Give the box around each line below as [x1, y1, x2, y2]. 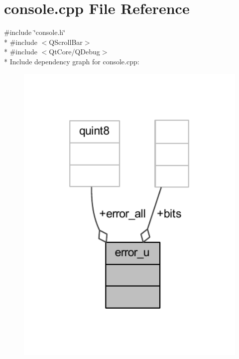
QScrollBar [49, 36, 83, 47]
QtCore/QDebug [49, 46, 100, 57]
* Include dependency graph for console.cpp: [4, 56, 139, 66]
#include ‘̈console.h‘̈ [4, 27, 65, 37]
